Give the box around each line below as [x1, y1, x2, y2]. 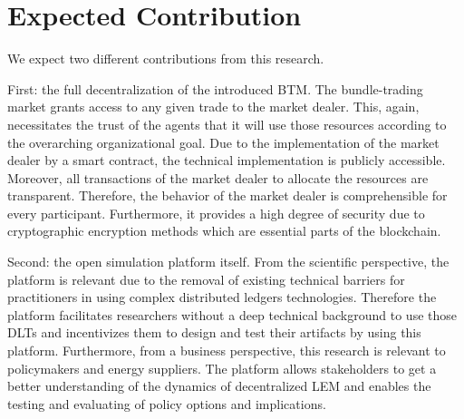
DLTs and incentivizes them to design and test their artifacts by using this [7, 323, 421, 342]
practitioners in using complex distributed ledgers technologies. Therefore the [7, 287, 437, 307]
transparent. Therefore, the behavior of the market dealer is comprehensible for [7, 186, 448, 205]
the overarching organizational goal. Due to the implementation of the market [7, 132, 440, 151]
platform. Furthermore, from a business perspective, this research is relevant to [7, 341, 446, 360]
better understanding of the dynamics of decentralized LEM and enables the [7, 376, 431, 395]
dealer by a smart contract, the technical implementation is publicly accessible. [7, 151, 446, 170]
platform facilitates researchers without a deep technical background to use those [7, 305, 458, 324]
